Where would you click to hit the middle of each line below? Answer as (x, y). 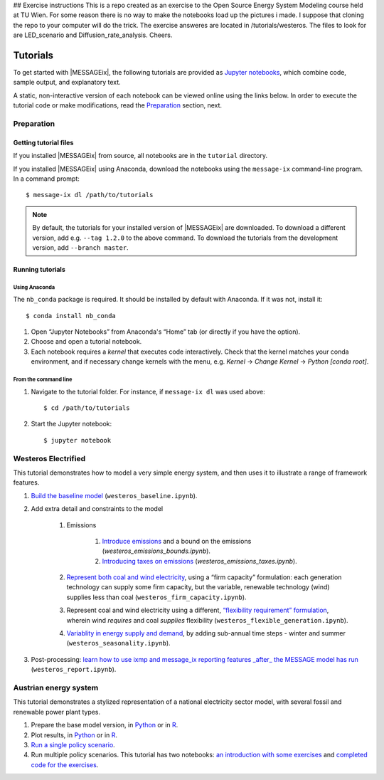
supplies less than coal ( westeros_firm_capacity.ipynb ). (156, 597)
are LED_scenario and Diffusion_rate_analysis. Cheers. (93, 35)
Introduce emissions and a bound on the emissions (177, 541)
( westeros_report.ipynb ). (74, 670)
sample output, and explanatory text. (67, 83)
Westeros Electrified (49, 458)
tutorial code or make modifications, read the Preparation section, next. (118, 105)
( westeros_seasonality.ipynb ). (118, 643)
